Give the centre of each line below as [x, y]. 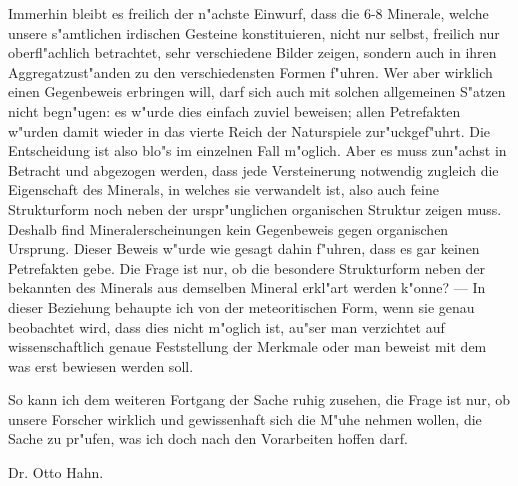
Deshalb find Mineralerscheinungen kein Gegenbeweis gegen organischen [228, 228]
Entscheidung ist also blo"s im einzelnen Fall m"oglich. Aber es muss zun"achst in [257, 150]
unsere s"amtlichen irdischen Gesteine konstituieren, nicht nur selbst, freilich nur [254, 32]
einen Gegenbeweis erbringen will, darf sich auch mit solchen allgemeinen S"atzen [257, 91]
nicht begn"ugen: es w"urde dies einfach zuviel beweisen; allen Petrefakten [234, 110]
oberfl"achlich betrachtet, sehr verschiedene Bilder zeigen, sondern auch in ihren [252, 52]
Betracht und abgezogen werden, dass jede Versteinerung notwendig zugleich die [253, 169]
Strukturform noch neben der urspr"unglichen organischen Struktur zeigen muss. [255, 208]
